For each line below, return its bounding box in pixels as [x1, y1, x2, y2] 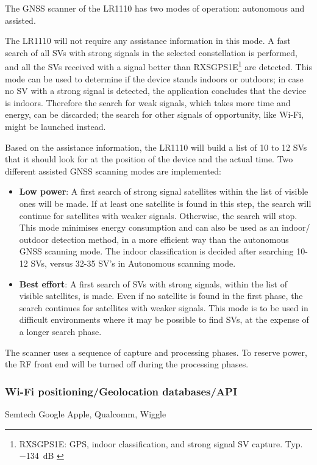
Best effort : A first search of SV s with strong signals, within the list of [19, 277, 288, 290]
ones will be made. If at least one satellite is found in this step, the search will [19, 196, 312, 209]
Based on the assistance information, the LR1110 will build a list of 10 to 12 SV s [5, 140, 307, 153]
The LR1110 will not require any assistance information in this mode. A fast [5, 34, 291, 47]
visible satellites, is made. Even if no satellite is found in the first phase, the [19, 289, 303, 302]
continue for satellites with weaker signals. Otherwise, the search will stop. [19, 209, 297, 222]
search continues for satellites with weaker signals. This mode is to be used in [19, 301, 308, 314]
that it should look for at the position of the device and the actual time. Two [5, 153, 293, 165]
